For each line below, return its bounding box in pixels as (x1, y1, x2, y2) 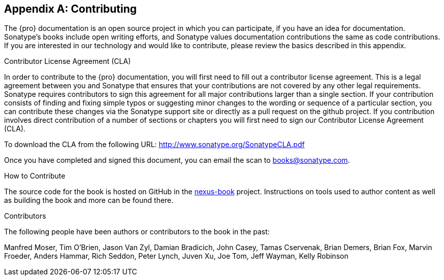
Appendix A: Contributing (4, 3, 137, 15)
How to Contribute (4, 171, 66, 181)
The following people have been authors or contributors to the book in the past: (4, 227, 270, 236)
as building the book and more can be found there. (4, 196, 174, 205)
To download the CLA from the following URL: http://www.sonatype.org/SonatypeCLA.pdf (4, 140, 305, 149)
